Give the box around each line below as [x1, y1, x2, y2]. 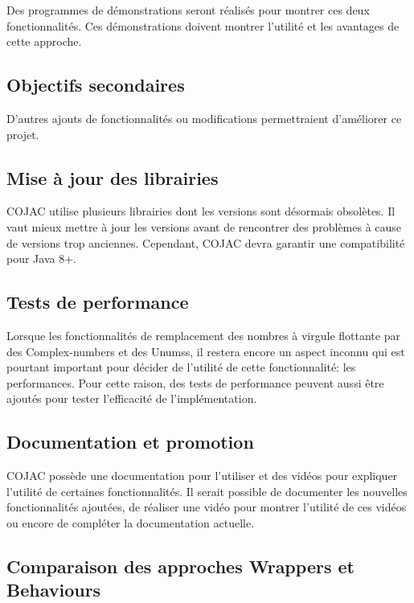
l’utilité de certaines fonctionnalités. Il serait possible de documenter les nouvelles [6, 482, 408, 499]
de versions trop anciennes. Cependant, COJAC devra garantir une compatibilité [6, 234, 405, 251]
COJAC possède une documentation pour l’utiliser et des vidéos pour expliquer [6, 467, 398, 484]
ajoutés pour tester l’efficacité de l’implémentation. [6, 390, 257, 407]
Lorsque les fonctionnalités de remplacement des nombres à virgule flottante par [6, 326, 400, 343]
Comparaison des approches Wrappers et [6, 553, 355, 578]
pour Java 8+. [6, 250, 76, 267]
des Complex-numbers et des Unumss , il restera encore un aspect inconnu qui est [6, 343, 405, 359]
